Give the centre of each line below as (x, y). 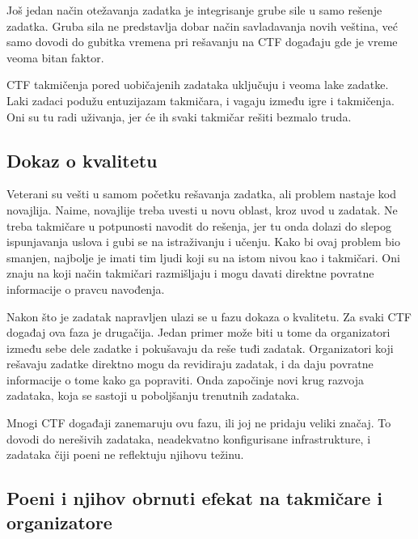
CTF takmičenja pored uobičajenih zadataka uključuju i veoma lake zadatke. (198, 85)
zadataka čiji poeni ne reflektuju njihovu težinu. (125, 454)
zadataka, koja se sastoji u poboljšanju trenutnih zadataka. (153, 395)
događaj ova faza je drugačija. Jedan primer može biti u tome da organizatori (198, 332)
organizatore (59, 522)
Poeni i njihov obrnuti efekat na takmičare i (194, 498)
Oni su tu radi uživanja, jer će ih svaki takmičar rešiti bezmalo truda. (179, 116)
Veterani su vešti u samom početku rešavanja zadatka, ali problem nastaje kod (201, 194)
